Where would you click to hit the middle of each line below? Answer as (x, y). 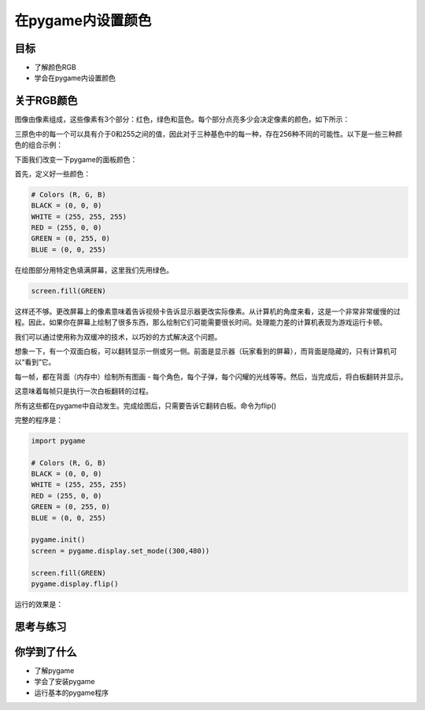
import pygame (58, 441)
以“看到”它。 (35, 362)
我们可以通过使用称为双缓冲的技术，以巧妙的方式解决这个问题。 (118, 337)
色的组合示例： (39, 145)
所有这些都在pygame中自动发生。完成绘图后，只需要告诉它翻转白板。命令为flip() (146, 406)
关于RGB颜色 (46, 101)
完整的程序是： (39, 420)
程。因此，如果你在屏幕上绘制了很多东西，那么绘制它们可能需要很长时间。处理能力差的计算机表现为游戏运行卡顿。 (201, 322)
